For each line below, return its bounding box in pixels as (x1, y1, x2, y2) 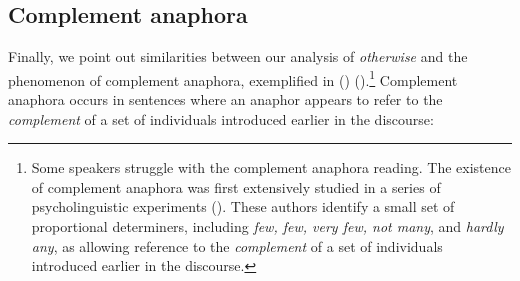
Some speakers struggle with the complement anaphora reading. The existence (31, 157, 511, 178)
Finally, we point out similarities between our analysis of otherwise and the (8, 46, 468, 67)
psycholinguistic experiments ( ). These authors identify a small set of (31, 196, 455, 217)
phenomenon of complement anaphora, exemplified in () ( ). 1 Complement (8, 66, 458, 90)
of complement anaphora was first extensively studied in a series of (31, 176, 441, 197)
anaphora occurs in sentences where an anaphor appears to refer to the (8, 89, 443, 110)
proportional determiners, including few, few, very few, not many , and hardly (31, 216, 504, 237)
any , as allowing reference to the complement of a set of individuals (31, 235, 443, 256)
